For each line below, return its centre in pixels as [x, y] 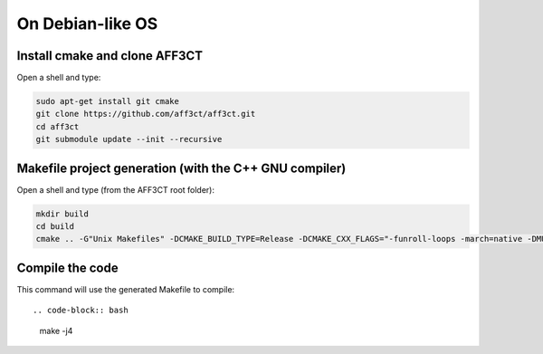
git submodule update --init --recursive [129, 139]
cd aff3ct [57, 126]
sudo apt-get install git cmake [108, 101]
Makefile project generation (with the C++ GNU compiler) [181, 168]
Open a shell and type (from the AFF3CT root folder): [115, 189]
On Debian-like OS [87, 24]
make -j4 [56, 330]
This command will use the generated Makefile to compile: [126, 289]
